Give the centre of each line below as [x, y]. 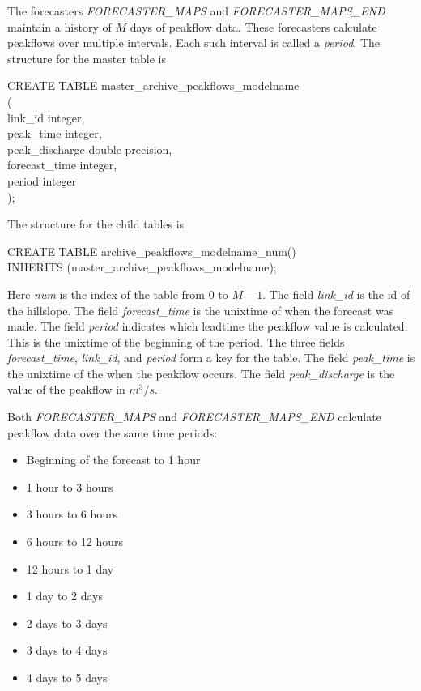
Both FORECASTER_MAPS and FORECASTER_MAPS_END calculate [194, 417]
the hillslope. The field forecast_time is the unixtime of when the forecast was [201, 310]
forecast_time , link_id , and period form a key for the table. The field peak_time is [211, 358]
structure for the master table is [87, 58]
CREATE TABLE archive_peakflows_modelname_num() [152, 251]
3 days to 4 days [67, 650]
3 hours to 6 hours [72, 514]
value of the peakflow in [66, 389]
